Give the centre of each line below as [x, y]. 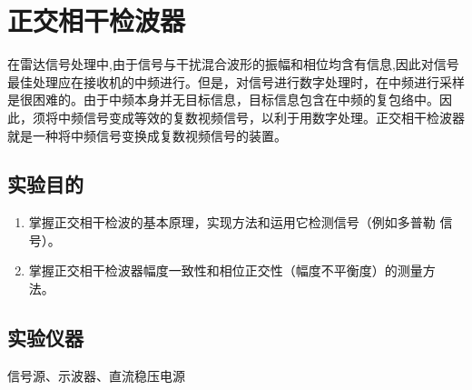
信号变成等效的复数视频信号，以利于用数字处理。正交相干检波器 [274, 117]
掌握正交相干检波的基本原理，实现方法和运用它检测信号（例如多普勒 [232, 222]
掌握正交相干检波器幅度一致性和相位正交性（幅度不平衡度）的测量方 [232, 270]
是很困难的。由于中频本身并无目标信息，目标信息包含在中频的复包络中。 [223, 100]
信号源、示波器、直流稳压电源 [96, 375]
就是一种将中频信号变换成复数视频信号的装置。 [147, 135]
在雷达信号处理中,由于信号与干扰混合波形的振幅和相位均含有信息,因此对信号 [233, 64]
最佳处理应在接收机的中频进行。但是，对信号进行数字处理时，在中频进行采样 [236, 81]
